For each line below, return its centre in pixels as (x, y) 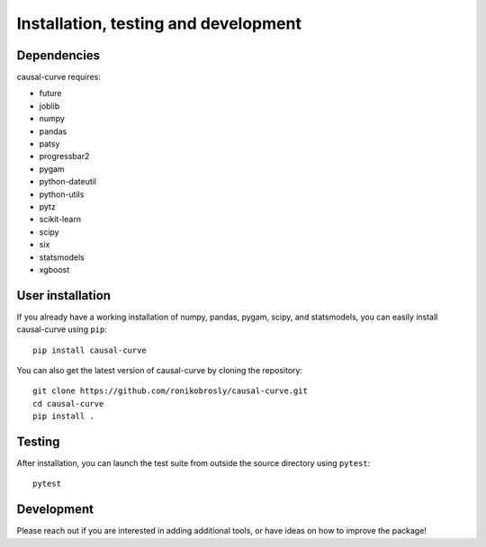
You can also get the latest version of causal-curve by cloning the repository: (160, 370)
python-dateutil (68, 182)
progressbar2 (64, 157)
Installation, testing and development (159, 23)
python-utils (62, 194)
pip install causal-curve (90, 350)
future (50, 94)
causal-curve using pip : (62, 329)
